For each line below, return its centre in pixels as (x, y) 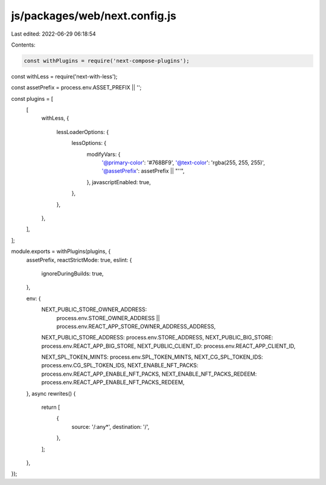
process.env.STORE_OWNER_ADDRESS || (108, 318)
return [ (51, 407)
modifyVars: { (104, 154)
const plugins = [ (32, 98)
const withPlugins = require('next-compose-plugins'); (107, 61)
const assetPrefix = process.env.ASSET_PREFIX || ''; (76, 88)
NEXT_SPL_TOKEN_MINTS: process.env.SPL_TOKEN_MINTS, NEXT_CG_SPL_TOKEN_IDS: (152, 357)
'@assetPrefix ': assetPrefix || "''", (143, 171)
